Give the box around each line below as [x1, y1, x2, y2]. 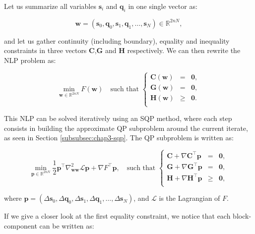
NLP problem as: [4, 55, 56, 65]
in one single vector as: [128, 1, 197, 11]
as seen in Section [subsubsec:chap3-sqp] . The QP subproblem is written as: [4, 132, 234, 143]
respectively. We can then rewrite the [127, 45, 241, 56]
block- [233, 211, 252, 221]
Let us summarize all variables [4, 1, 96, 11]
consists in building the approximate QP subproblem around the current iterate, [4, 122, 248, 133]
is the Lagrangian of [159, 193, 220, 203]
